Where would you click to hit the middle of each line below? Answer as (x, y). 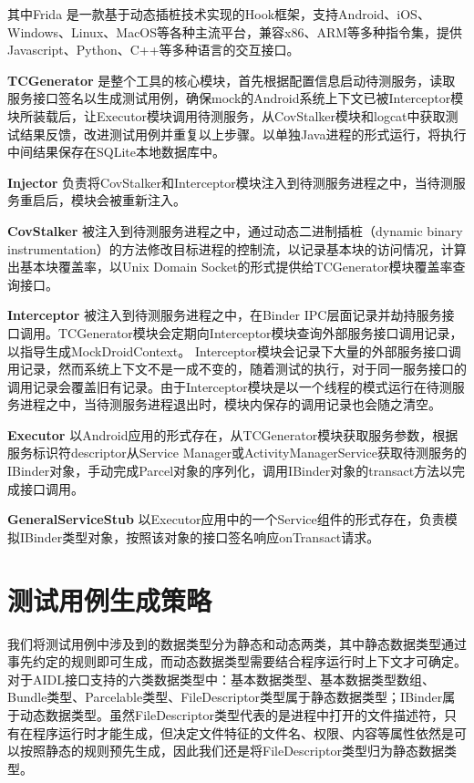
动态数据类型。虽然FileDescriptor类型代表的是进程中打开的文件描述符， (232, 714)
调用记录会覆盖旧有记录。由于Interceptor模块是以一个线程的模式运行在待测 (230, 386)
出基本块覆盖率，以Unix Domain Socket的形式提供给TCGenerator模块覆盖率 (230, 267)
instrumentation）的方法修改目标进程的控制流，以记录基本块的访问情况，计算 (237, 248)
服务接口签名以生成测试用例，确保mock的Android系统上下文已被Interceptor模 (236, 98)
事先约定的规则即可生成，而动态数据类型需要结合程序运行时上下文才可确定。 (237, 661)
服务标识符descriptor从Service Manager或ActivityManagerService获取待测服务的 (237, 453)
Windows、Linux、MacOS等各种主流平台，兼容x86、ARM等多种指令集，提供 (235, 31)
